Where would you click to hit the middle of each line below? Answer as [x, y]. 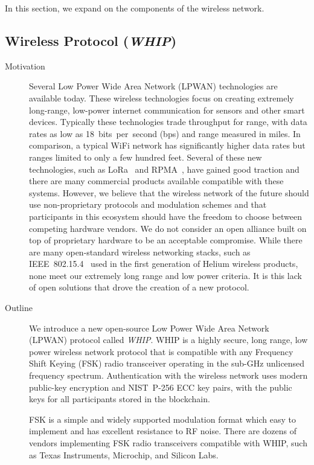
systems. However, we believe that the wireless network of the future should [169, 192]
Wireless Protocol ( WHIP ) [91, 40]
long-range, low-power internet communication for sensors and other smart [167, 110]
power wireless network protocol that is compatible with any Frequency [161, 351]
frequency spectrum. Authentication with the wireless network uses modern [168, 375]
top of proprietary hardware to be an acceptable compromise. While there [166, 240]
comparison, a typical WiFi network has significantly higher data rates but [167, 145]
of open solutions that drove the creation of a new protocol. [139, 287]
